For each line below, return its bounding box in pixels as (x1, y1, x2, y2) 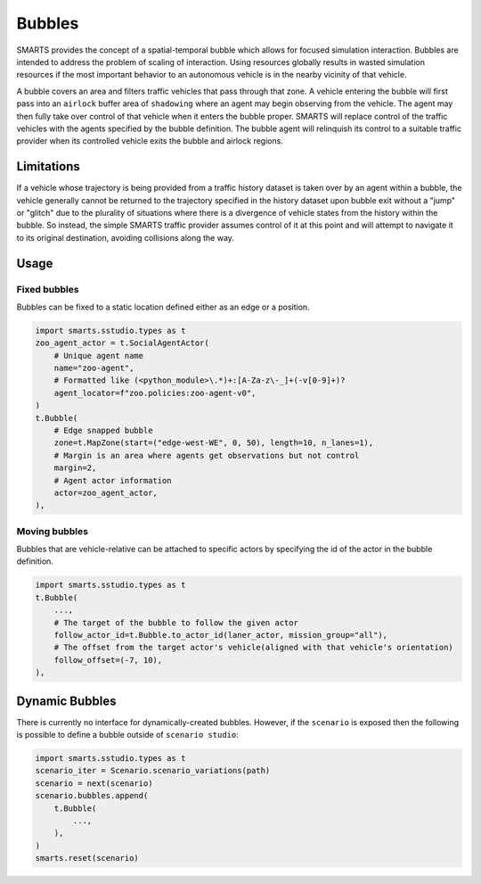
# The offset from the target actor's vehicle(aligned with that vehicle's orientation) (53, 642, 453, 653)
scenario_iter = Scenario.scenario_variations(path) (35, 765, 271, 776)
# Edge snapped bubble (53, 425, 153, 436)
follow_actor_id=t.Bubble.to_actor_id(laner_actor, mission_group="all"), (53, 630, 387, 640)
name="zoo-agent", (53, 363, 135, 374)
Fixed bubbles (16, 283, 79, 295)
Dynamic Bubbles (16, 693, 117, 708)
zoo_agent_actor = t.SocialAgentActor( (35, 338, 209, 348)
